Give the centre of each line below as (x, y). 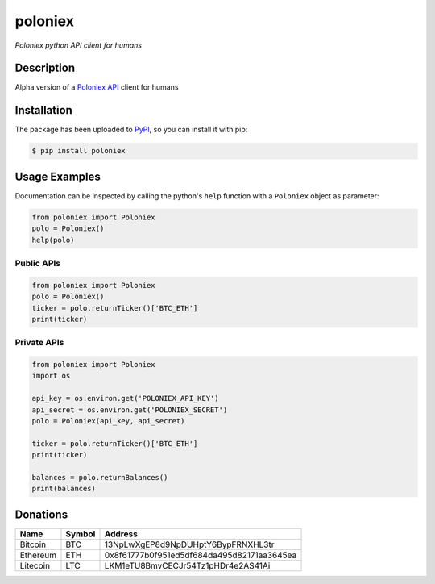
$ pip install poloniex (79, 151)
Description (45, 68)
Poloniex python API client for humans (79, 45)
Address (121, 534)
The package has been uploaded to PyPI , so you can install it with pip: (131, 130)
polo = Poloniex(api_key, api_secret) (108, 421)
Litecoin (35, 565)
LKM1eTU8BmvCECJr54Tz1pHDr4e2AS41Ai (187, 565)
